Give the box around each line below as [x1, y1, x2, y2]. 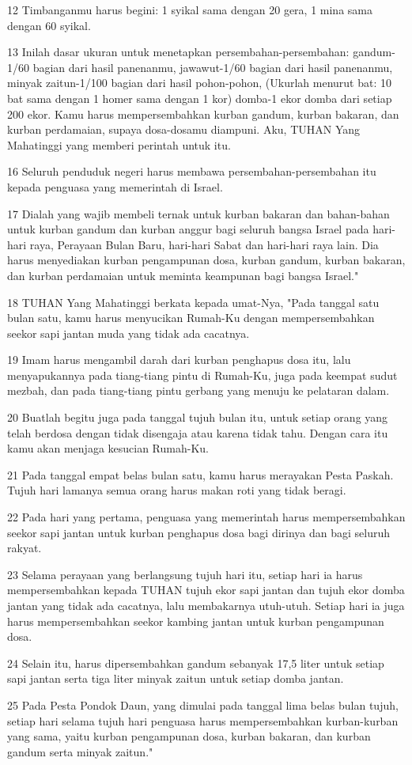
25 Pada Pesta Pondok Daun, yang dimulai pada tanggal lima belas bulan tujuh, [7, 696, 399, 713]
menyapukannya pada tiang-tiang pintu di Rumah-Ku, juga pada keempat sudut [7, 366, 398, 383]
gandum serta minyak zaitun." [7, 743, 153, 759]
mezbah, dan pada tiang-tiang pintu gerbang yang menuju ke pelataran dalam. [7, 382, 390, 399]
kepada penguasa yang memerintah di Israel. [7, 178, 223, 195]
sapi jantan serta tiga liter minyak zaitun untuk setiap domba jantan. [7, 670, 344, 687]
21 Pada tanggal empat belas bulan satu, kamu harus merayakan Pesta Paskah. [7, 466, 394, 483]
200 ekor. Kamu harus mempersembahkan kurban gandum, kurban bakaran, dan [7, 105, 399, 122]
